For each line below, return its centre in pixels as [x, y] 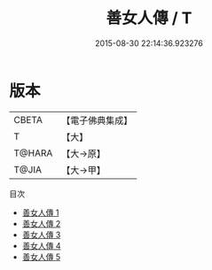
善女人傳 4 [41, 245]
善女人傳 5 [41, 257]
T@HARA [33, 153]
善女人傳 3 [41, 235]
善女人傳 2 [41, 223]
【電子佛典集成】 [97, 120]
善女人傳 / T [149, 18]
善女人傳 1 [40, 212]
